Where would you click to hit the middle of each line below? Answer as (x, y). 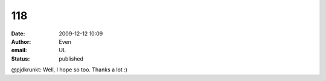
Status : (21, 58)
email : (19, 50)
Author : (21, 41)
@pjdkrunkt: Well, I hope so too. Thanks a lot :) (69, 70)
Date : (18, 34)
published (71, 58)
